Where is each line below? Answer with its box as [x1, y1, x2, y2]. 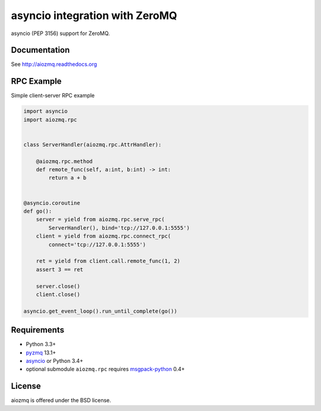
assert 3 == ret [36, 266, 83, 273]
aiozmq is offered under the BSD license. [11, 397, 111, 404]
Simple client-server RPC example [11, 92, 95, 99]
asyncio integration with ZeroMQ [11, 9, 178, 22]
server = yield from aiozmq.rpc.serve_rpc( [36, 216, 165, 223]
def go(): [23, 208, 52, 215]
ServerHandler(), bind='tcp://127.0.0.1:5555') [48, 224, 190, 231]
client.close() [36, 291, 80, 297]
